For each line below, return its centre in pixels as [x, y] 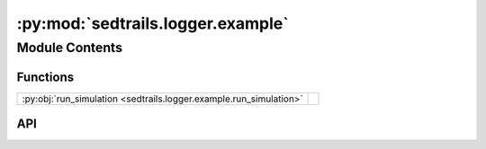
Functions [45, 77]
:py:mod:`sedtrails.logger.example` [153, 23]
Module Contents [70, 48]
